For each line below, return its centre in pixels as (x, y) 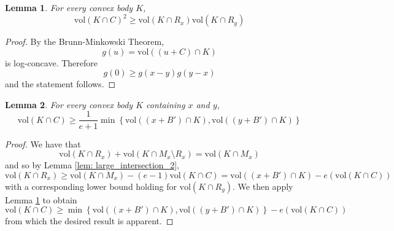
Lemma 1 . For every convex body (69, 7)
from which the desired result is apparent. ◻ (89, 221)
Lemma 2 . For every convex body (69, 104)
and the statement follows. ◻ (60, 84)
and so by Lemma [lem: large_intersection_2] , (92, 165)
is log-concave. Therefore (52, 62)
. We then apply (263, 186)
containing (166, 104)
